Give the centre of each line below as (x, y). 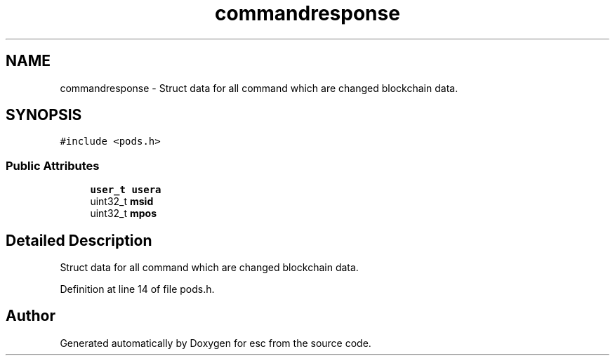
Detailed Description (79, 240)
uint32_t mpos (124, 214)
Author (31, 316)
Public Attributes (53, 165)
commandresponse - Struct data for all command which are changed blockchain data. (259, 88)
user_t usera (126, 190)
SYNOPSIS (44, 115)
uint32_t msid (122, 202)
